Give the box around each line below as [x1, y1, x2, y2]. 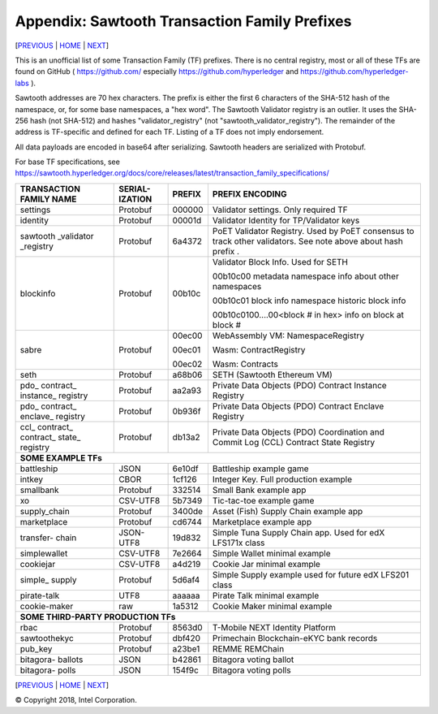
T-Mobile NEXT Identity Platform [212, 621, 337, 633]
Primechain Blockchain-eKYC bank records [212, 632, 378, 643]
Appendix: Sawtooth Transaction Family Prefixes [15, 12, 352, 30]
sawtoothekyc [19, 632, 75, 643]
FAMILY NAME [19, 193, 77, 205]
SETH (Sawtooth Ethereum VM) [212, 369, 333, 380]
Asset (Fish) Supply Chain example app [212, 505, 363, 517]
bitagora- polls [19, 664, 76, 676]
